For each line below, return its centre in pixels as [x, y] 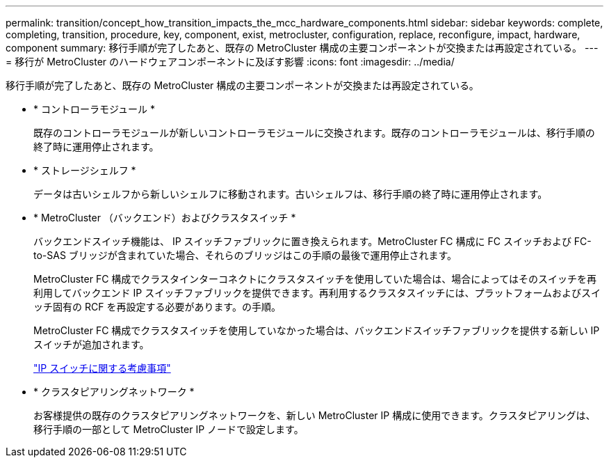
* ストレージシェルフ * [85, 170]
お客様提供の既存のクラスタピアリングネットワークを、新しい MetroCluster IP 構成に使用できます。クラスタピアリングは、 [315, 415]
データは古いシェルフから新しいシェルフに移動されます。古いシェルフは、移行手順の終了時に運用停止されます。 [291, 194]
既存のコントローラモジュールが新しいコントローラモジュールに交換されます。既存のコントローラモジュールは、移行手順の [314, 133]
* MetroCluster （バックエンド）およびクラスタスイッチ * [165, 218]
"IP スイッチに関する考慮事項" [102, 368]
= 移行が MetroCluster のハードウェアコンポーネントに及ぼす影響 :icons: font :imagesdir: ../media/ [230, 62]
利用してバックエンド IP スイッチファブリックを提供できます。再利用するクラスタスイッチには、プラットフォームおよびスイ [317, 293]
